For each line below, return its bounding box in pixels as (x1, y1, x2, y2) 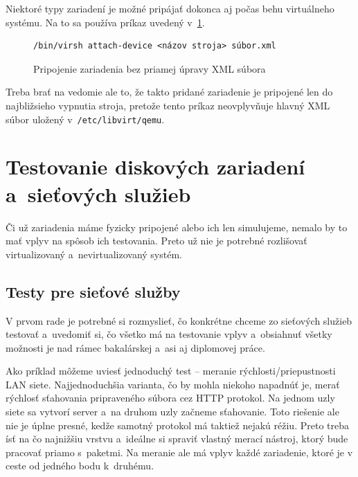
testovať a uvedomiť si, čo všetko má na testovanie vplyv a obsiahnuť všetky (6, 327, 332, 341)
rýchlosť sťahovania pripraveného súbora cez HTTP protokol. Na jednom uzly (6, 390, 335, 405)
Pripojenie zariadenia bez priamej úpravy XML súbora (33, 61, 266, 75)
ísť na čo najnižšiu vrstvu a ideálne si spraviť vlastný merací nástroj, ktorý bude (6, 431, 348, 446)
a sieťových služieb (6, 179, 191, 208)
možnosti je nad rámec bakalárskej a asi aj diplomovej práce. (6, 340, 265, 354)
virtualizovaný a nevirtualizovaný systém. (6, 246, 182, 261)
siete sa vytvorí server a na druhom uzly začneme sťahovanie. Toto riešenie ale (6, 404, 339, 419)
